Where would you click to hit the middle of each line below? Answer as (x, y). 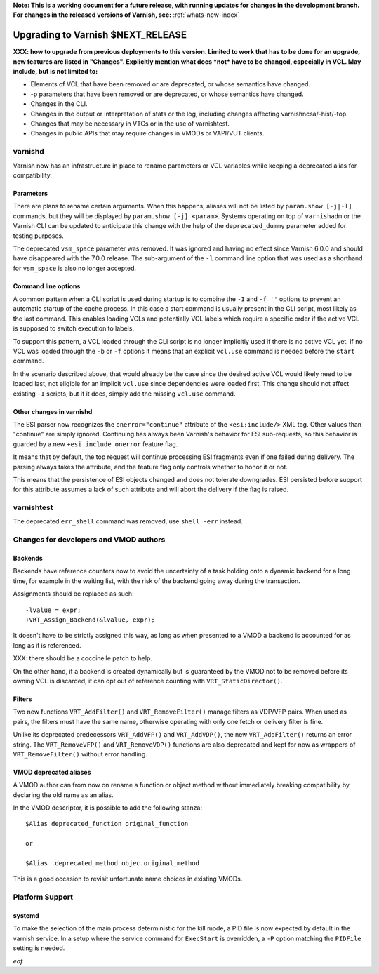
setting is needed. (39, 948)
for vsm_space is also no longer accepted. (75, 268)
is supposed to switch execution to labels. (74, 328)
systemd (26, 915)
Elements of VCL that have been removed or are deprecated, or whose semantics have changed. (171, 84)
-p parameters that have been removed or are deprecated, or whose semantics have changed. (167, 94)
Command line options (47, 286)
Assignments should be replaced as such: (73, 594)
